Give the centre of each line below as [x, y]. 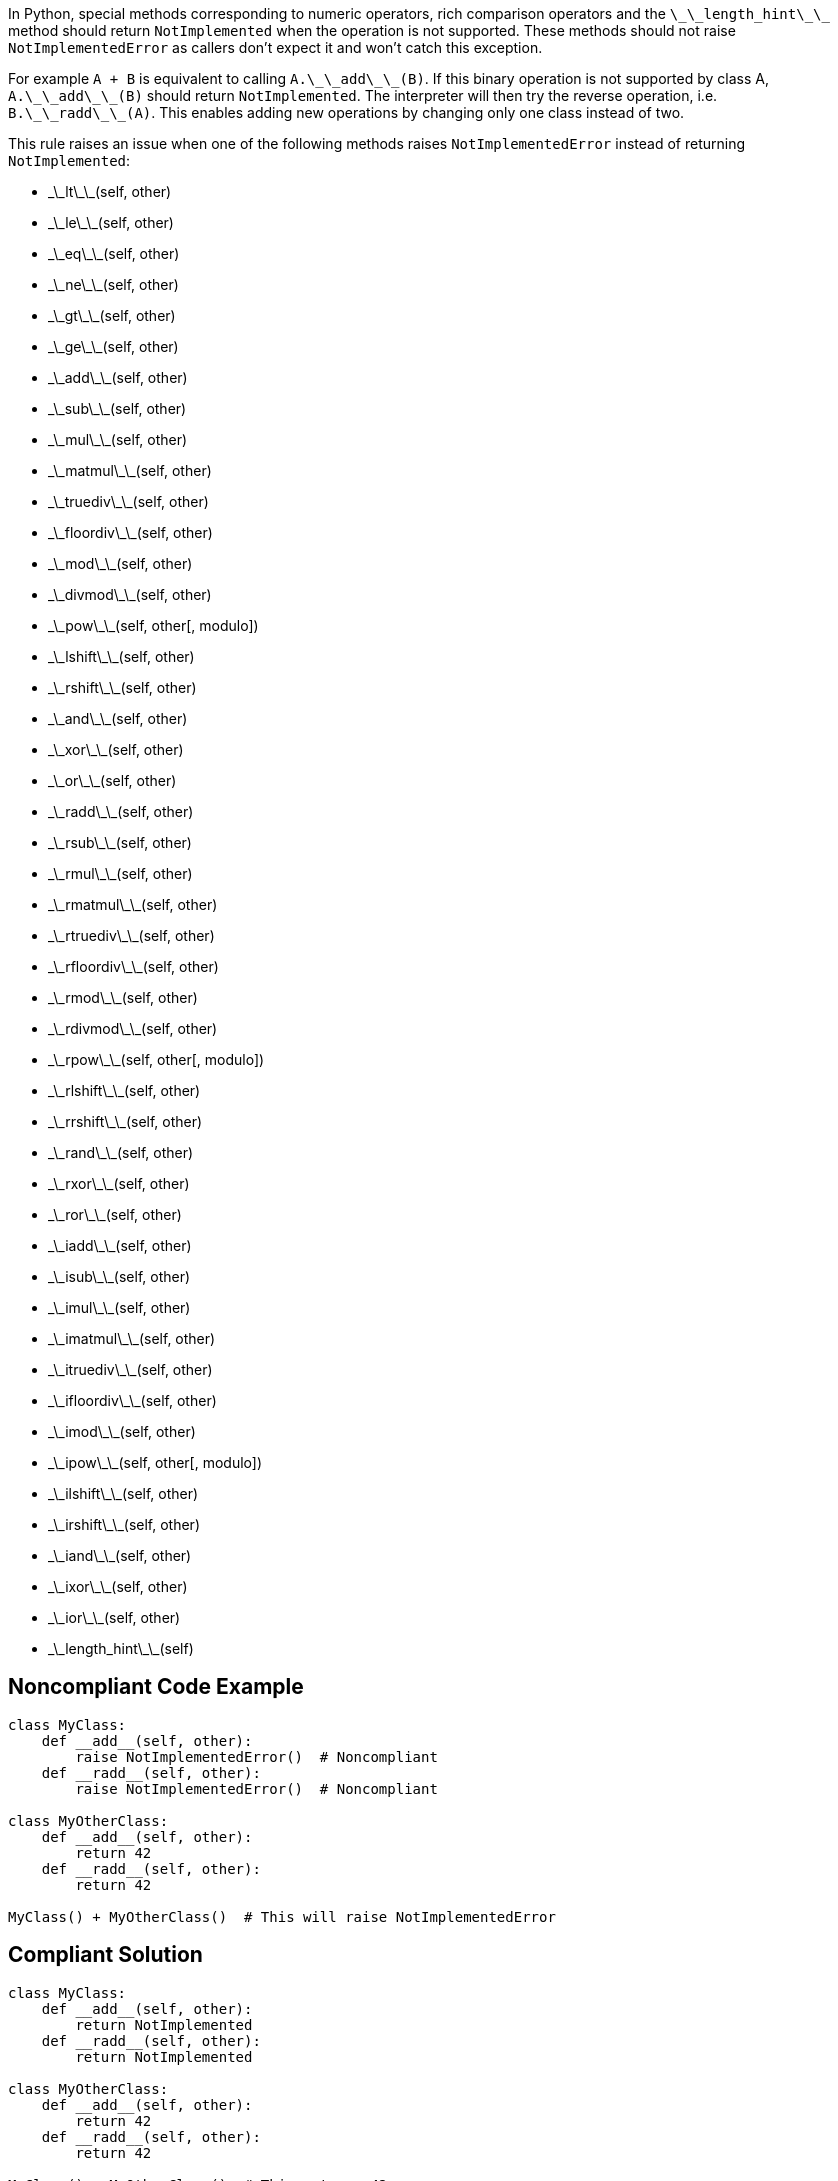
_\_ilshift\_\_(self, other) [123, 1493]
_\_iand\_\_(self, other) [120, 1555]
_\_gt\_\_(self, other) [112, 315]
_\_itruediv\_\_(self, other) [130, 1369]
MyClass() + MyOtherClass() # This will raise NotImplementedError [282, 1916]
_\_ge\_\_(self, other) [113, 346]
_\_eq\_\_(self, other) [114, 253]
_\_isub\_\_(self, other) [119, 1276]
